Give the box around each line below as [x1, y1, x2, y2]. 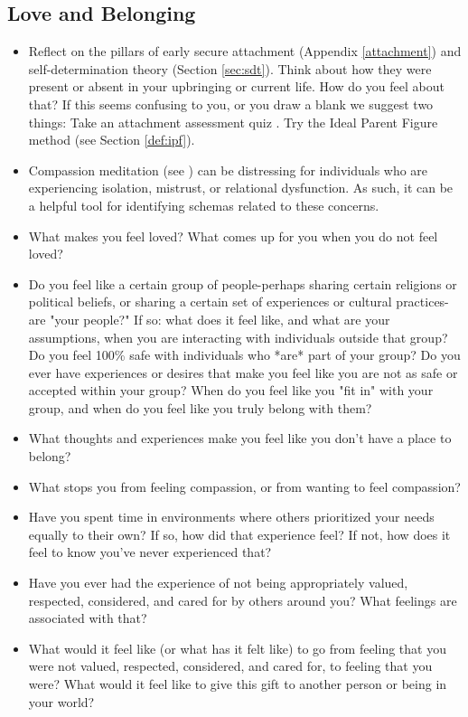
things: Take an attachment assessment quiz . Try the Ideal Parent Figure [28, 112, 438, 131]
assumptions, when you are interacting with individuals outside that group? [28, 327, 448, 346]
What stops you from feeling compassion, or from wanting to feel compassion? [28, 476, 461, 495]
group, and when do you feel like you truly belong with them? [28, 398, 372, 417]
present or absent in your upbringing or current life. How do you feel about [28, 77, 445, 96]
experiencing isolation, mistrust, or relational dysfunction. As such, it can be [28, 178, 454, 197]
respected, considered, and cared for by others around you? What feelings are [28, 590, 457, 609]
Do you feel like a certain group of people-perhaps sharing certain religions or [28, 274, 457, 293]
